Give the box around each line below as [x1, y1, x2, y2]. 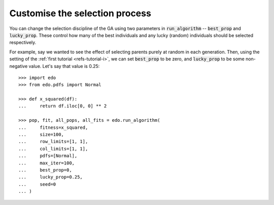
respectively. [9, 40, 37, 46]
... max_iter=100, [18, 160, 75, 166]
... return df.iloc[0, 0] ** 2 [18, 103, 107, 109]
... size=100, [18, 132, 64, 138]
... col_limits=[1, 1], [18, 146, 88, 152]
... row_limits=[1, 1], [18, 139, 88, 145]
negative [9, 63, 28, 69]
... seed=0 [18, 181, 56, 187]
